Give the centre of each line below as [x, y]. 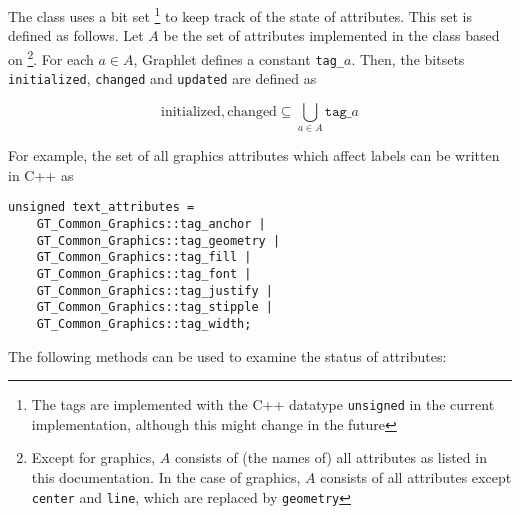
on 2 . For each [51, 57]
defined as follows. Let [76, 35]
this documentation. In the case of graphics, [166, 477]
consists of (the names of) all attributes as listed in [330, 457]
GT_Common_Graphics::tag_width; [144, 323]
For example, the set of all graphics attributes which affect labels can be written [254, 155]
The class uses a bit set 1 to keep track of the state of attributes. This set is [240, 14]
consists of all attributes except [416, 477]
